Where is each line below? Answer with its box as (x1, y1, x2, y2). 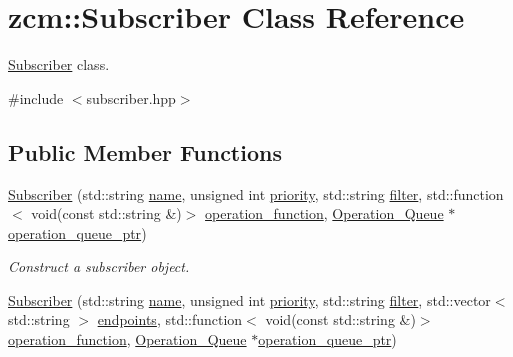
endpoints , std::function (97, 309, 243, 330)
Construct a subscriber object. (8, 256, 190, 277)
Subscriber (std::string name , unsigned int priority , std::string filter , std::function (8, 183, 504, 204)
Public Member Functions (8, 136, 282, 167)
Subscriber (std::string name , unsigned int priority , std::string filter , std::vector (8, 289, 491, 310)
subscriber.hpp (86, 87, 176, 108)
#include (8, 87, 64, 108)
